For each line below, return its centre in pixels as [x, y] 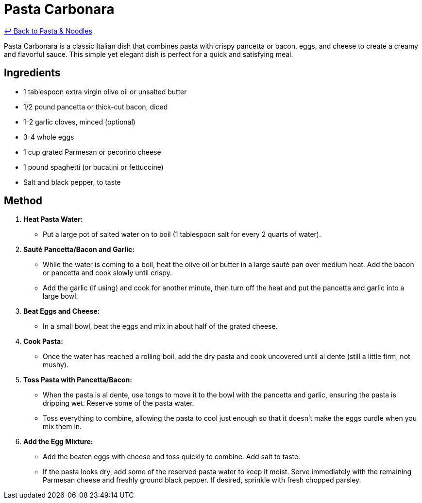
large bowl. [60, 296]
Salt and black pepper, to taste [72, 182]
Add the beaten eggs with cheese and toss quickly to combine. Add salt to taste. [172, 457]
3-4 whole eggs [49, 137]
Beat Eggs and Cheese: [62, 311]
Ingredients [32, 73]
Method [23, 201]
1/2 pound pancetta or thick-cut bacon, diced [96, 107]
